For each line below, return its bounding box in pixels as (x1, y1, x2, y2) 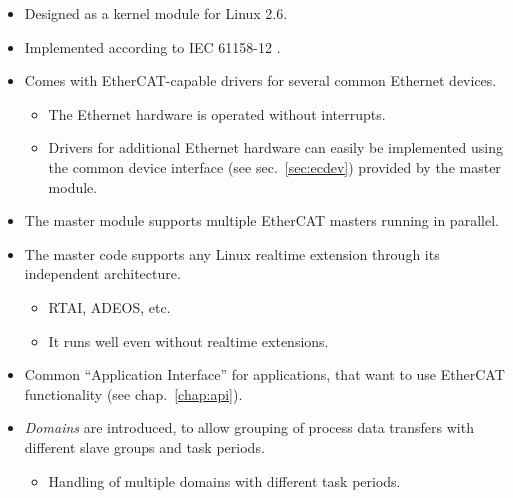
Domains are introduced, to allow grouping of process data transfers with (24, 417, 474, 438)
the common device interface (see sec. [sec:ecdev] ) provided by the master (48, 156, 501, 177)
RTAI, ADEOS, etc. (48, 296, 171, 317)
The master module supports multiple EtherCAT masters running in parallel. (24, 210, 499, 231)
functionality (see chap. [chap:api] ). (24, 383, 243, 404)
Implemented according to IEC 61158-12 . (24, 36, 281, 57)
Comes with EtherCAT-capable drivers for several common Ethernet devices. (24, 70, 497, 91)
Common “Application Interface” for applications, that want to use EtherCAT (24, 364, 505, 385)
